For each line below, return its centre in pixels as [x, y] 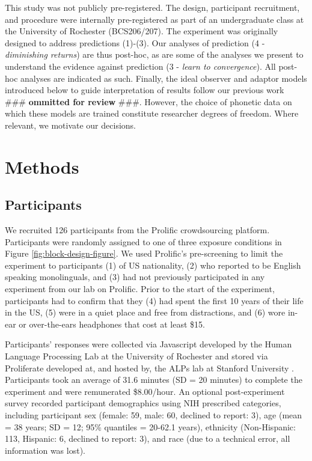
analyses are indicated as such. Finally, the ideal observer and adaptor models [164, 78]
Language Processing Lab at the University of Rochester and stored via [136, 356]
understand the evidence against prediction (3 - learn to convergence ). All [140, 66]
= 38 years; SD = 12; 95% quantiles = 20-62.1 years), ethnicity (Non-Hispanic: [150, 426]
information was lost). [45, 450]
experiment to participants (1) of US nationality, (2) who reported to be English [153, 265]
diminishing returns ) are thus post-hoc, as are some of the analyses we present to [154, 54]
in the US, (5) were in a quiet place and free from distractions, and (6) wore [145, 312]
